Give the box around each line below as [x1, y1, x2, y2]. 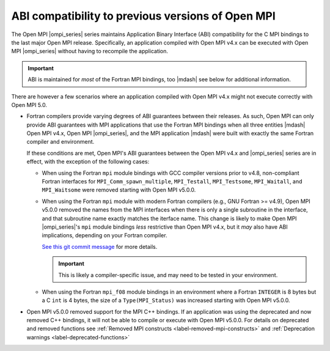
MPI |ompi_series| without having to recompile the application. [11, 48, 168, 55]
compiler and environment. [26, 138, 95, 146]
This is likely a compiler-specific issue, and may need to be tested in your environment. [58, 271, 278, 278]
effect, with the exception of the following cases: [26, 158, 150, 165]
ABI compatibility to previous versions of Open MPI [11, 9, 276, 23]
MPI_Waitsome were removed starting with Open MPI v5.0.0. [42, 187, 196, 194]
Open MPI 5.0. [11, 101, 48, 108]
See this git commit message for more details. [42, 243, 158, 250]
